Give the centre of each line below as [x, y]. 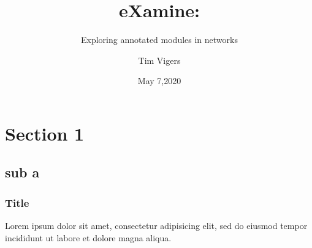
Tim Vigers [159, 60]
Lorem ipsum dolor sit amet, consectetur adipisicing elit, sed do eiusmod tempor [156, 226]
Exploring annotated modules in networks [159, 40]
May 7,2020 [159, 81]
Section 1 [45, 133]
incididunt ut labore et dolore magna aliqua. [88, 237]
